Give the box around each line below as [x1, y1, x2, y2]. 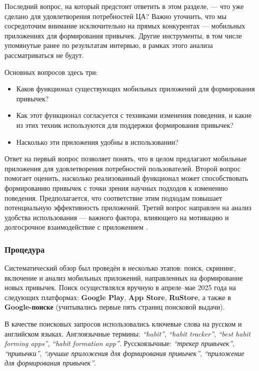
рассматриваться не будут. [4, 49, 84, 60]
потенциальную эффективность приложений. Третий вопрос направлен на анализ [4, 202, 251, 213]
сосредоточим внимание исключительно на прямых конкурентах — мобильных [4, 20, 245, 31]
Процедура [4, 243, 45, 255]
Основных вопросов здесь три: [4, 66, 98, 77]
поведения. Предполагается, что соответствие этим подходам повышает [4, 192, 222, 203]
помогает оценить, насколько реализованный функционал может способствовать [4, 173, 248, 183]
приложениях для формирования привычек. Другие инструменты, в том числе [4, 30, 242, 40]
